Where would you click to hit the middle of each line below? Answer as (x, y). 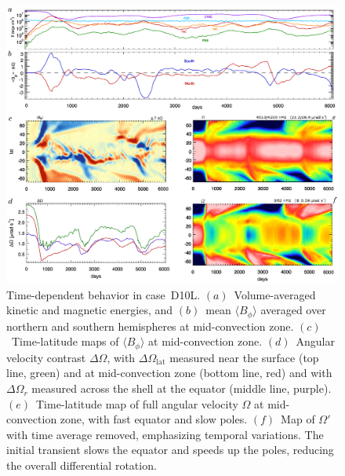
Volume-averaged (275, 294)
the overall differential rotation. (82, 465)
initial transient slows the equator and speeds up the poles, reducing (170, 450)
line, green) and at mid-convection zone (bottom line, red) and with (169, 373)
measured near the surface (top (244, 357)
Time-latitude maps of (65, 341)
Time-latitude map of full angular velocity (137, 403)
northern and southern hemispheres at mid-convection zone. (150, 326)
